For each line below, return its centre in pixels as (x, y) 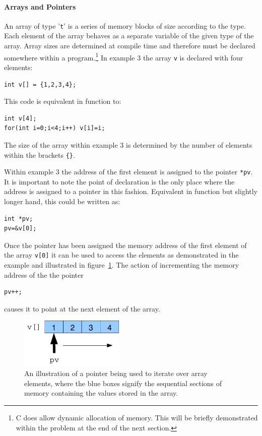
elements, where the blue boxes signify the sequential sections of (123, 383)
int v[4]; (20, 118)
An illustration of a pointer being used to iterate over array (116, 373)
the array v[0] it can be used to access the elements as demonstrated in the (121, 255)
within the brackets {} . (40, 154)
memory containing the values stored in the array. (101, 393)
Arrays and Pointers (40, 6)
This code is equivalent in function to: (63, 101)
